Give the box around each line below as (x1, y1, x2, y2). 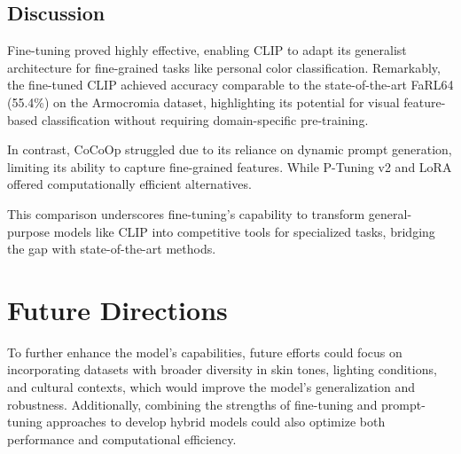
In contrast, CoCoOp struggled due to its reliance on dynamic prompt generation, (7, 140, 452, 159)
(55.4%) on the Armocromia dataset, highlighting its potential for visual (7, 92, 400, 111)
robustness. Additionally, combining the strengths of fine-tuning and (7, 395, 378, 413)
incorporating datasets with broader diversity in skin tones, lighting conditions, (7, 360, 437, 379)
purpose (7, 222, 50, 240)
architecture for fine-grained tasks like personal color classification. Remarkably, (7, 58, 441, 76)
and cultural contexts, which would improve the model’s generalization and (7, 378, 415, 396)
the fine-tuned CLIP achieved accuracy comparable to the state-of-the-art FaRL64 (7, 75, 454, 94)
